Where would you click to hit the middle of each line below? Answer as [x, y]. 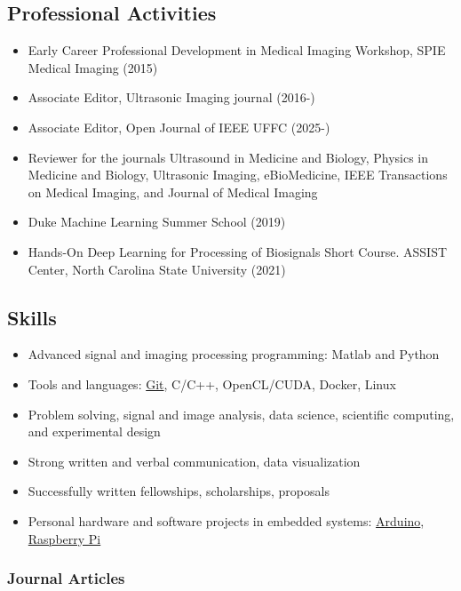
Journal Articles [66, 578]
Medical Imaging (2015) [93, 67]
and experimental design [94, 431]
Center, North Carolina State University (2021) [157, 269]
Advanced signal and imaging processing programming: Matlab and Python [234, 354]
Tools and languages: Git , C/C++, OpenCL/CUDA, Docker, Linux [212, 383]
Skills [32, 317]
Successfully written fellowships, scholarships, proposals [179, 491]
